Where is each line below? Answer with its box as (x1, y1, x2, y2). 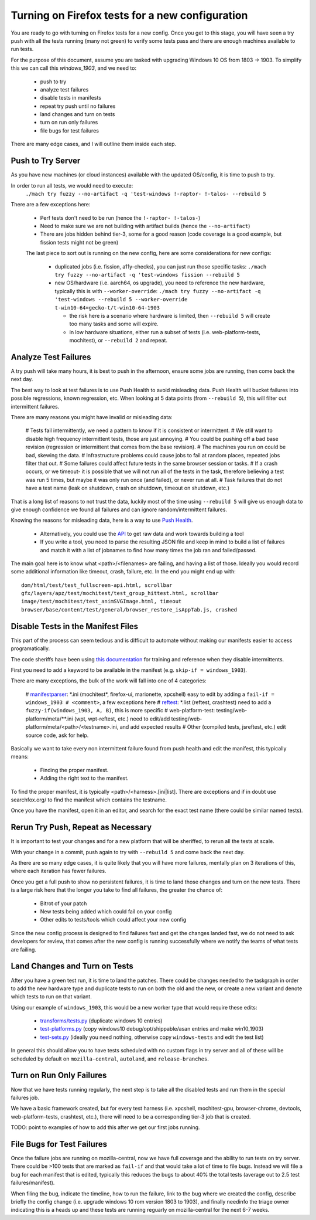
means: (11, 753, 29, 760)
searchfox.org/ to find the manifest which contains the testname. (11, 796, 167, 803)
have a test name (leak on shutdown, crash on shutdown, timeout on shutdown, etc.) (25, 484, 229, 492)
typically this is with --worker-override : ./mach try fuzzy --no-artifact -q (54, 287, 261, 294)
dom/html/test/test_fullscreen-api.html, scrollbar (21, 582, 173, 589)
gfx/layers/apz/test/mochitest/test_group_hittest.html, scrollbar (21, 590, 219, 597)
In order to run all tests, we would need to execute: (11, 182, 133, 189)
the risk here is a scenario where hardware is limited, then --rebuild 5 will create (69, 312, 270, 319)
